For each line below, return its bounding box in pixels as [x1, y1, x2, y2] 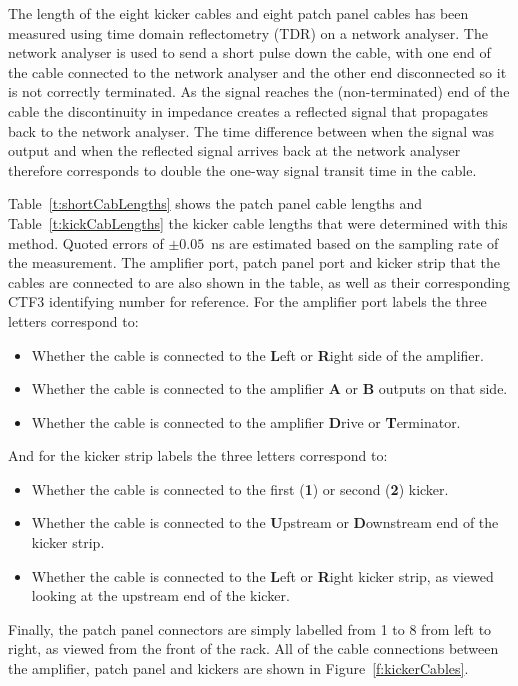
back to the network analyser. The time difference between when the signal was [8, 120, 494, 141]
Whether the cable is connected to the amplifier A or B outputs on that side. [31, 378, 508, 399]
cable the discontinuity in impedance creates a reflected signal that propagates [8, 100, 488, 121]
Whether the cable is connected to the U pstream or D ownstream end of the [31, 512, 499, 533]
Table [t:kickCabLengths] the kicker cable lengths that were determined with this [8, 212, 508, 233]
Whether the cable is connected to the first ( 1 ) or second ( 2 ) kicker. [31, 478, 449, 499]
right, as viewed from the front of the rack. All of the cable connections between [8, 638, 499, 659]
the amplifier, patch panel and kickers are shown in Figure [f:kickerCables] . [8, 658, 469, 679]
